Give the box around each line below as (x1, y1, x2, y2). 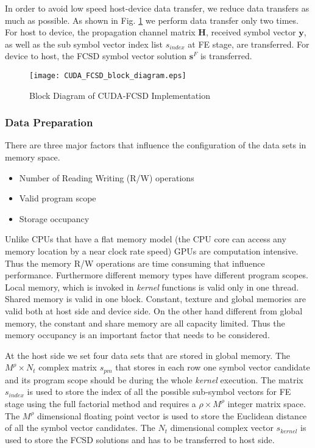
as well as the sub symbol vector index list (5, 37, 163, 50)
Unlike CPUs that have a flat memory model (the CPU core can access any (5, 233, 286, 245)
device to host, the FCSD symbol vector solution (5, 49, 187, 62)
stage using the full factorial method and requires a (5, 397, 196, 410)
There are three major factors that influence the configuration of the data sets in (5, 139, 306, 151)
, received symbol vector (205, 26, 296, 38)
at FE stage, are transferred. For (188, 37, 310, 50)
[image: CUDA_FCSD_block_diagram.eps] (29, 71, 186, 80)
